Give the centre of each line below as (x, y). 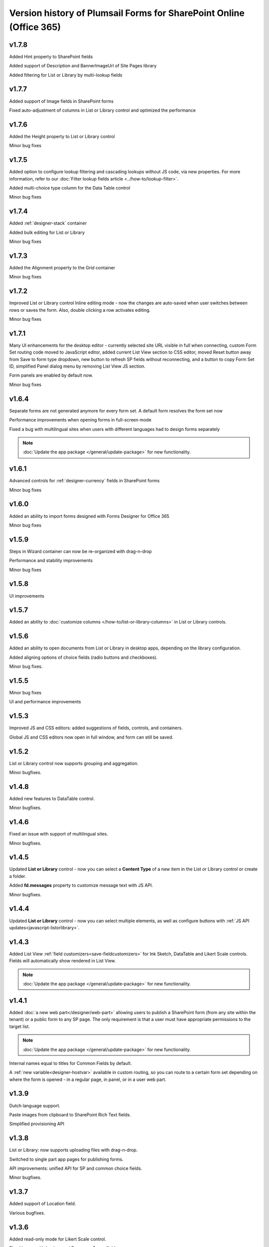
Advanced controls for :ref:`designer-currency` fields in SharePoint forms (84, 481)
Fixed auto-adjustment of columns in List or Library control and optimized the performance (103, 110)
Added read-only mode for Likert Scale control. (58, 1239)
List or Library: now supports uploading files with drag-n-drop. (73, 1150)
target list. (19, 1026)
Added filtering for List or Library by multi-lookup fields (66, 75)
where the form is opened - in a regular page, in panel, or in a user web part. (88, 1079)
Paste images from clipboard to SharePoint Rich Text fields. (70, 1114)
